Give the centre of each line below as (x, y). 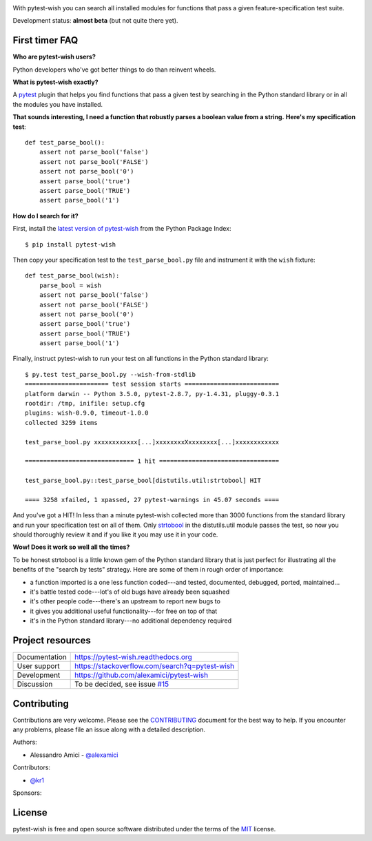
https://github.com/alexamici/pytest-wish (142, 675)
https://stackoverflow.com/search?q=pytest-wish (155, 666)
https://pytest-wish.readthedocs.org (133, 657)
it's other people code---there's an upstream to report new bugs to (125, 601)
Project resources (52, 641)
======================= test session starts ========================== (152, 384)
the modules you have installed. (58, 104)
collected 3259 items (61, 423)
